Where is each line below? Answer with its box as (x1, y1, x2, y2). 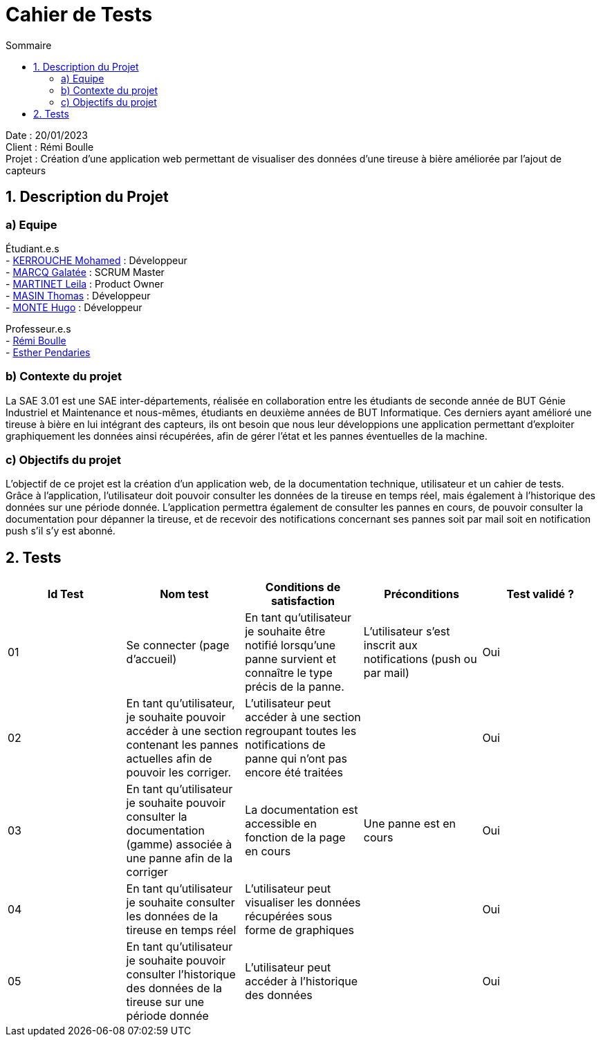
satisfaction (270, 594, 335, 608)
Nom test (160, 587, 209, 602)
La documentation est (245, 803, 358, 817)
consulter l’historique (126, 967, 236, 982)
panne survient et (245, 652, 336, 667)
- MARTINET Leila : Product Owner (6, 277, 164, 290)
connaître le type (245, 666, 333, 680)
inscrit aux (363, 638, 418, 653)
